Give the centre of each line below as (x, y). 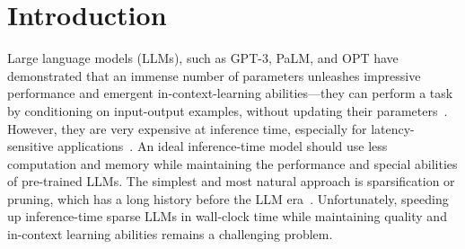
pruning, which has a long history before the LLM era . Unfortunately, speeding (228, 198)
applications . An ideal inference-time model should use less (223, 146)
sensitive (31, 146)
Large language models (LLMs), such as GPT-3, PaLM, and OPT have (203, 58)
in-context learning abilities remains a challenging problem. (170, 234)
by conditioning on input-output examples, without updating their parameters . (228, 110)
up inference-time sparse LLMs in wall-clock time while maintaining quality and (227, 216)
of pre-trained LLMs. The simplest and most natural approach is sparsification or (231, 181)
